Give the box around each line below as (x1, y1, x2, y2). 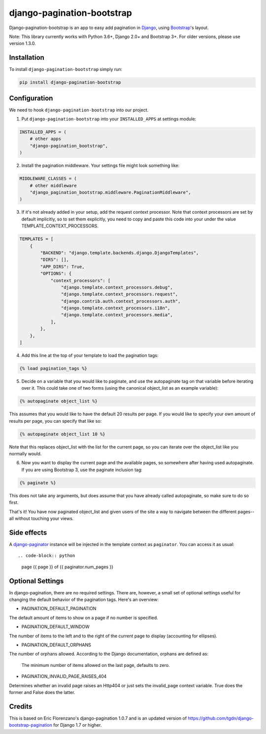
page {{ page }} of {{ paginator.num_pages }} (21, 564, 113, 570)
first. (9, 500, 19, 506)
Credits (9, 702, 33, 710)
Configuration (9, 94, 53, 102)
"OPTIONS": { (40, 271, 72, 276)
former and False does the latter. (9, 689, 75, 695)
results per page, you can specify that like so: (9, 418, 102, 424)
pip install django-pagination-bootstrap (19, 79, 121, 85)
